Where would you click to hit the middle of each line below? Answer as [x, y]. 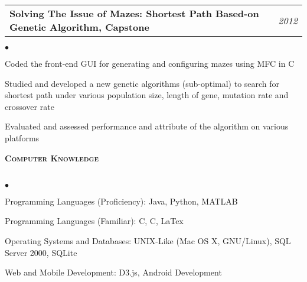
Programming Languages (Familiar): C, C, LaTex [94, 221]
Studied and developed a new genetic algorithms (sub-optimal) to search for [142, 83]
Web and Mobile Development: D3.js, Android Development [113, 272]
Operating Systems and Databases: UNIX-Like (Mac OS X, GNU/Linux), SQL [148, 240]
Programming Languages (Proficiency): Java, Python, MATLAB [121, 201]
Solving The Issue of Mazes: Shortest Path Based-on [134, 13]
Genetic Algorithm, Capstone [79, 27]
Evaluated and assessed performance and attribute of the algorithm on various [147, 126]
